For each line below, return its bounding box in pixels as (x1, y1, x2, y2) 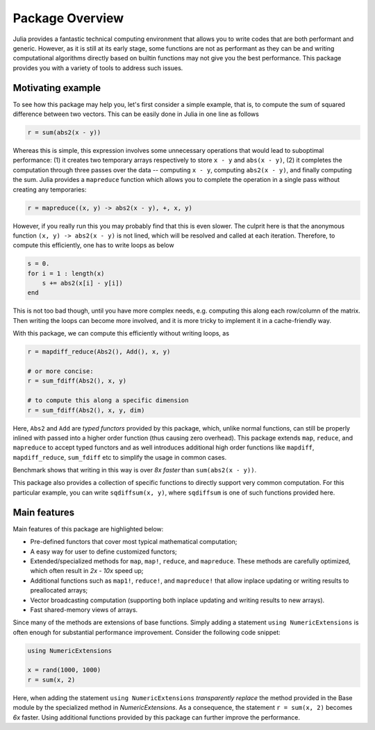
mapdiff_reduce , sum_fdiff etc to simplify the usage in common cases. (12, 453, 227, 461)
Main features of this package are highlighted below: (12, 524, 164, 533)
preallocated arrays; (30, 586, 88, 595)
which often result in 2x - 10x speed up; (30, 567, 144, 575)
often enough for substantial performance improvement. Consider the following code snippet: (12, 628, 281, 636)
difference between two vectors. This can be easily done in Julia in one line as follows (12, 110, 260, 118)
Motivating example (12, 82, 101, 94)
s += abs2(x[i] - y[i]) (42, 279, 123, 288)
